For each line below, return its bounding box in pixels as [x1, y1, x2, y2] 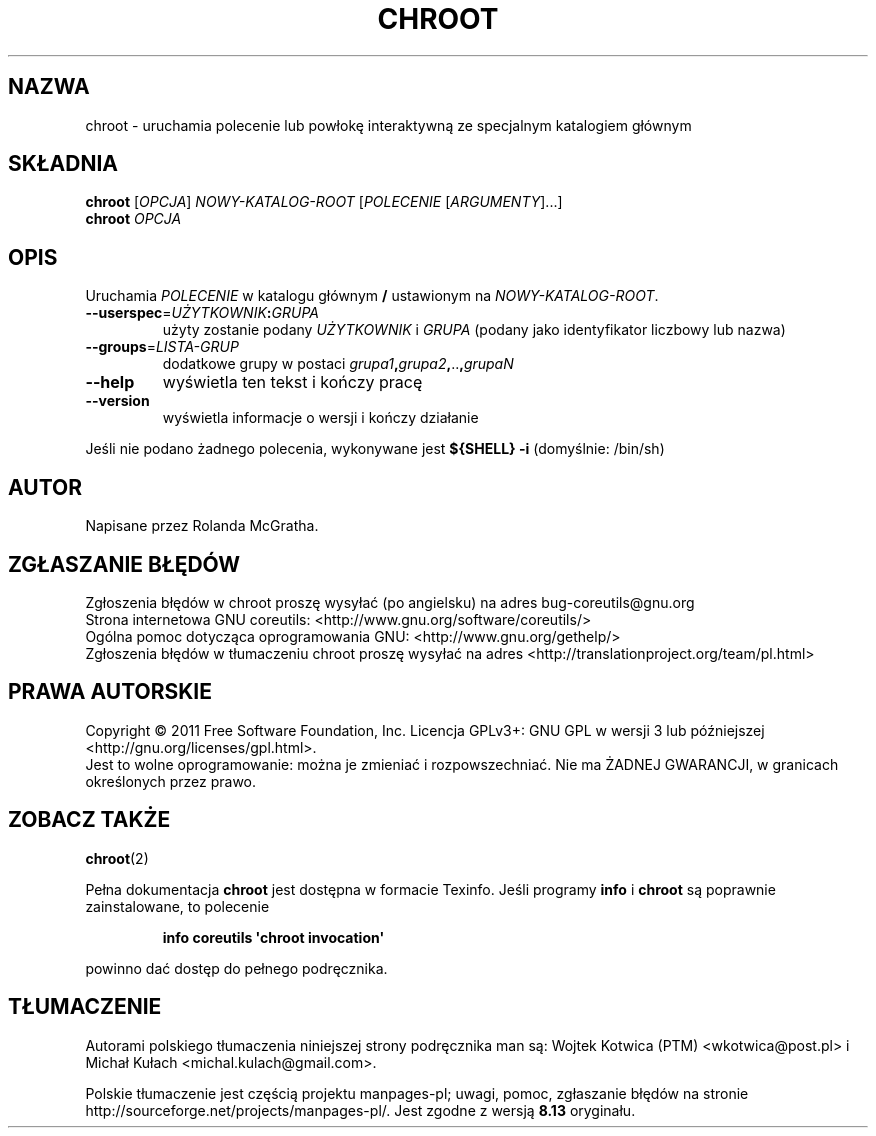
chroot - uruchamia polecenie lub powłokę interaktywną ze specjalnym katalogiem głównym [85, 116, 692, 134]
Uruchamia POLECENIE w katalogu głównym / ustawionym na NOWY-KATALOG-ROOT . [85, 287, 659, 305]
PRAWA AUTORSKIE [8, 679, 212, 705]
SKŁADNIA [8, 151, 118, 177]
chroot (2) [85, 849, 149, 867]
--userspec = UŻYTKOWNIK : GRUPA [85, 304, 319, 322]
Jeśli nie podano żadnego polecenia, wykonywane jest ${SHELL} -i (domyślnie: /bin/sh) [85, 440, 665, 458]
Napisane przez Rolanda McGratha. [85, 517, 319, 535]
